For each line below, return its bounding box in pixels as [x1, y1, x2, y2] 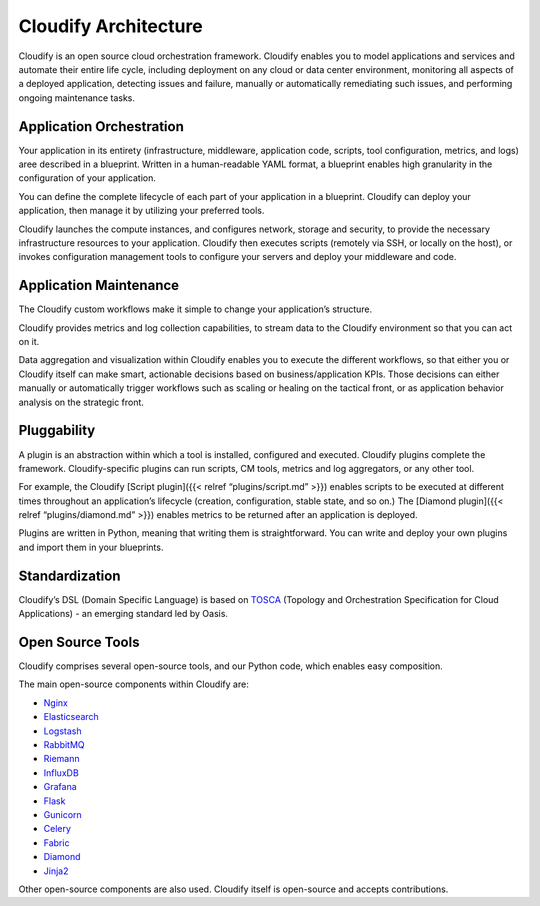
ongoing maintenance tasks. [18, 91, 135, 104]
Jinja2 [43, 865, 69, 877]
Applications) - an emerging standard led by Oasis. [18, 608, 229, 620]
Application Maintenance [18, 277, 180, 294]
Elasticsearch [43, 711, 99, 723]
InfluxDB [43, 766, 79, 779]
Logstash [43, 725, 82, 737]
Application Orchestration [18, 118, 184, 135]
